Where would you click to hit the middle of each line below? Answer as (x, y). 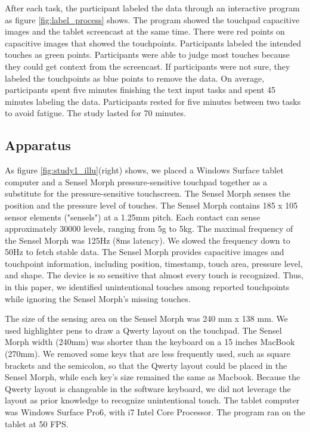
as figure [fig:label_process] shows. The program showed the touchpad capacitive (152, 19)
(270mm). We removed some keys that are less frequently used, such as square (148, 354)
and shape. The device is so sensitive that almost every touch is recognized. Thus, (154, 275)
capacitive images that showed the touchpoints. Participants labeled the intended (153, 43)
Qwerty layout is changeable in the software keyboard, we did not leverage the (148, 388)
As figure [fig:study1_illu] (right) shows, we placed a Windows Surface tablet (144, 170)
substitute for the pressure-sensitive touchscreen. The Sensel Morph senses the (148, 193)
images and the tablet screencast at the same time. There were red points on (145, 31)
